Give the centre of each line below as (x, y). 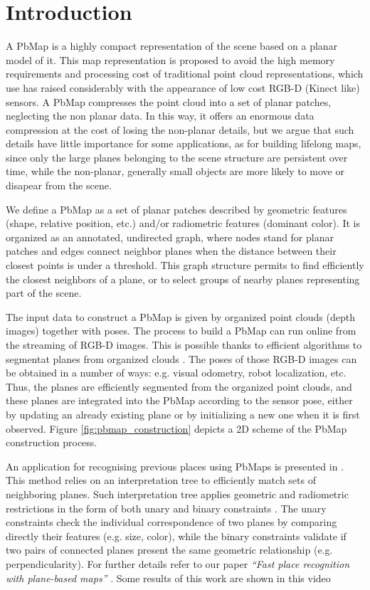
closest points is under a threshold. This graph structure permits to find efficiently (185, 265)
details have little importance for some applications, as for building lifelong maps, (184, 143)
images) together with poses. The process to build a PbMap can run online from (181, 331)
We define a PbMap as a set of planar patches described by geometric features (176, 209)
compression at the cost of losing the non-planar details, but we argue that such (180, 129)
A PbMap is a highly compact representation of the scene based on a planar (172, 46)
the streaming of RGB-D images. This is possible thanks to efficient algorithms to (184, 344)
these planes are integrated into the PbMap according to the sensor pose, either (179, 400)
